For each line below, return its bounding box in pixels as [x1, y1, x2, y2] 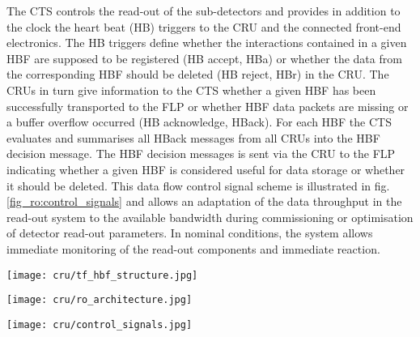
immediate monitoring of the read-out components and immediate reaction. [6, 240, 380, 257]
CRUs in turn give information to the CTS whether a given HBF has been [6, 81, 376, 98]
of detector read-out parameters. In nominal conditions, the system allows [6, 224, 373, 241]
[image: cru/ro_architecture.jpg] [6, 294, 193, 306]
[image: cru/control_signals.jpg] [6, 318, 193, 331]
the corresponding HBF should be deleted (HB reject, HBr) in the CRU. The [6, 66, 389, 83]
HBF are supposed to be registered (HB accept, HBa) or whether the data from [6, 49, 402, 66]
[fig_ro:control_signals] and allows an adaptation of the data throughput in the [6, 193, 402, 210]
